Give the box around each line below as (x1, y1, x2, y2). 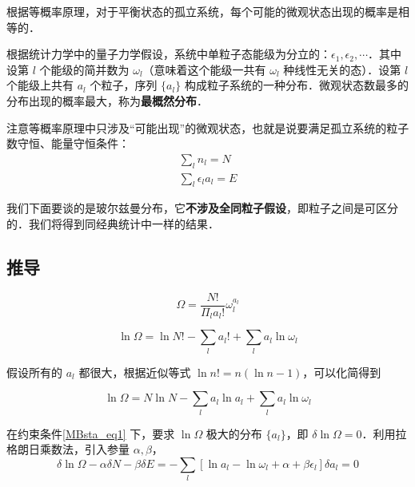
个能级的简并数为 (39, 61, 130, 77)
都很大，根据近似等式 (78, 363, 191, 380)
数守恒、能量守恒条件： (6, 135, 130, 152)
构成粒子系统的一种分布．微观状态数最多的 (184, 77, 409, 93)
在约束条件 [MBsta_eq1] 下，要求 (6, 425, 175, 441)
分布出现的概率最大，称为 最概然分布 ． (6, 92, 208, 109)
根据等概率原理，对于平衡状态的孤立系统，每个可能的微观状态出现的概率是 (6, 3, 398, 19)
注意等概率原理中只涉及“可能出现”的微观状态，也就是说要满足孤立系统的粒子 (6, 119, 409, 136)
